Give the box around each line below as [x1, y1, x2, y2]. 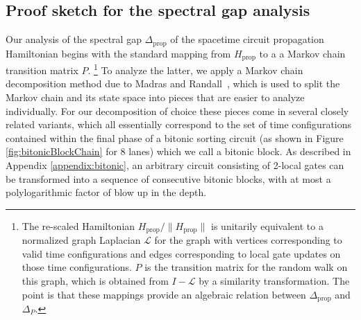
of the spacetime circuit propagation [170, 32, 324, 46]
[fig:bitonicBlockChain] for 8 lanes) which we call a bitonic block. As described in [6, 144, 351, 159]
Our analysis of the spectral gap [6, 32, 142, 46]
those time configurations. [22, 260, 132, 274]
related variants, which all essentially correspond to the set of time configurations [6, 117, 352, 132]
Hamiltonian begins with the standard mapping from [6, 46, 231, 60]
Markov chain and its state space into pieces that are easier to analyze [6, 89, 305, 104]
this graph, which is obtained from [22, 273, 169, 287]
